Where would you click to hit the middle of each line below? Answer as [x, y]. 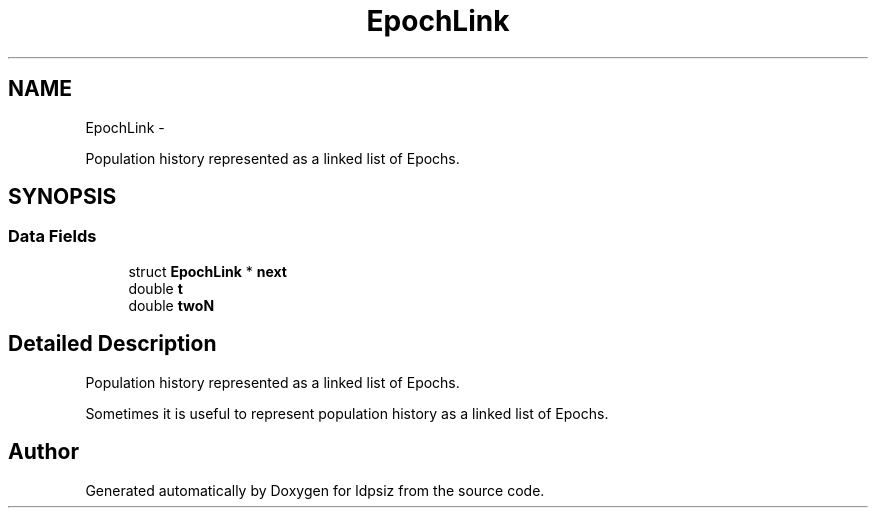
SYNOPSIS [62, 197]
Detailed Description [112, 344]
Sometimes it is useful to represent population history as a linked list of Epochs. [347, 413]
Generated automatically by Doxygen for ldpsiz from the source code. [315, 490]
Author [43, 452]
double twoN [171, 305]
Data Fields [52, 236]
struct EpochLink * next [207, 271]
